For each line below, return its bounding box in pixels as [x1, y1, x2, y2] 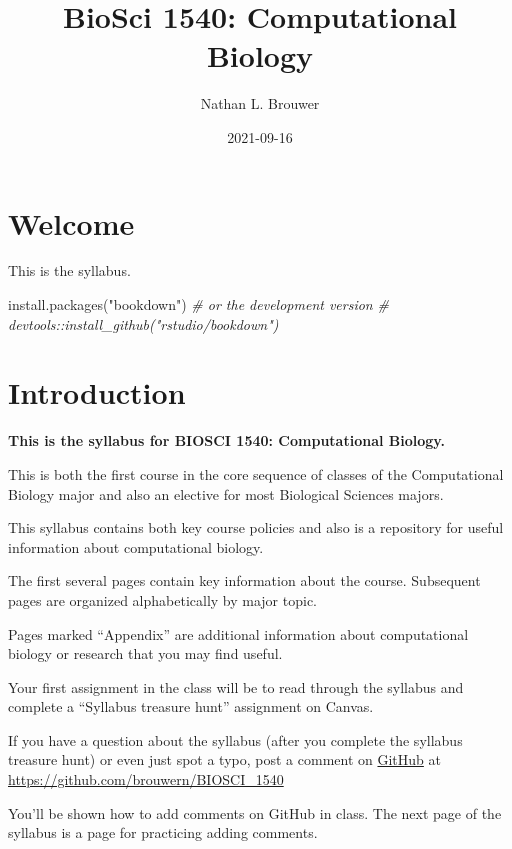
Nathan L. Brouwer [200, 93, 320, 114]
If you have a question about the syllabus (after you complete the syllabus [8, 729, 463, 750]
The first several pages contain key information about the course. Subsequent [8, 570, 481, 591]
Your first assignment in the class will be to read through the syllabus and [8, 676, 464, 697]
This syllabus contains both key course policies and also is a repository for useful [8, 517, 504, 538]
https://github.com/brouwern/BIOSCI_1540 [8, 769, 284, 790]
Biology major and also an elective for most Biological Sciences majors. [8, 483, 444, 504]
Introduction [8, 372, 186, 413]
